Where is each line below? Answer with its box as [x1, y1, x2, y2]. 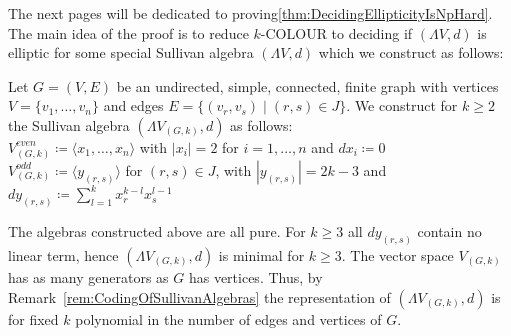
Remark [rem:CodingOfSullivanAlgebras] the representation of [8, 286, 391, 307]
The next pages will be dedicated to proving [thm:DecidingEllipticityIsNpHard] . [8, 3, 493, 23]
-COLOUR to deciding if [260, 22, 413, 43]
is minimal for [218, 244, 305, 265]
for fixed [8, 308, 59, 329]
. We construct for [346, 95, 458, 116]
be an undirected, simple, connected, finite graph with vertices [116, 75, 499, 96]
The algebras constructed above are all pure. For [8, 221, 306, 242]
